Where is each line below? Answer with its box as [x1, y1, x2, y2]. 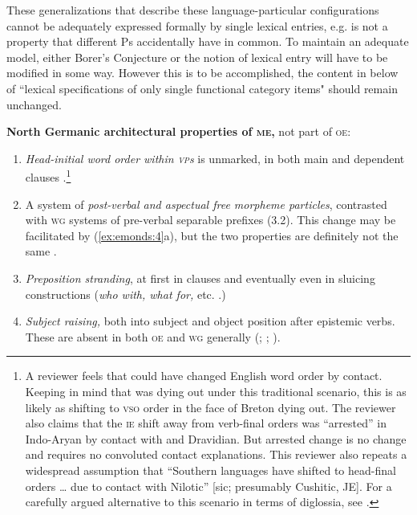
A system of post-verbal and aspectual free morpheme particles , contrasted [25, 195, 387, 212]
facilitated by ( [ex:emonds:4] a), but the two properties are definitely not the [25, 227, 399, 243]
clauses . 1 [25, 166, 71, 185]
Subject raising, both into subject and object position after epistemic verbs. [25, 313, 395, 329]
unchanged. [6, 96, 62, 112]
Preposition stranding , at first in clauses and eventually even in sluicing [25, 269, 375, 286]
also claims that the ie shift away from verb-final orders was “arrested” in [25, 415, 387, 431]
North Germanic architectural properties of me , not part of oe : [6, 123, 351, 140]
